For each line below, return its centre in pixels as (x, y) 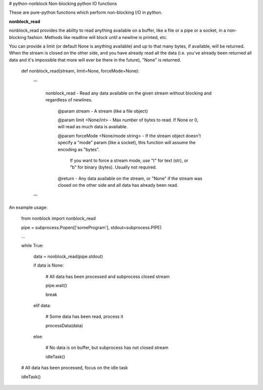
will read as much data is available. (93, 127)
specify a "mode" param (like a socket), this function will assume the (127, 143)
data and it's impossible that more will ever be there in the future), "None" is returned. (95, 60)
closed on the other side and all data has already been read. (118, 185)
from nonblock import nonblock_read (58, 218)
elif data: (42, 305)
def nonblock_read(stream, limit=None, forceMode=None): (80, 71)
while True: (32, 245)
